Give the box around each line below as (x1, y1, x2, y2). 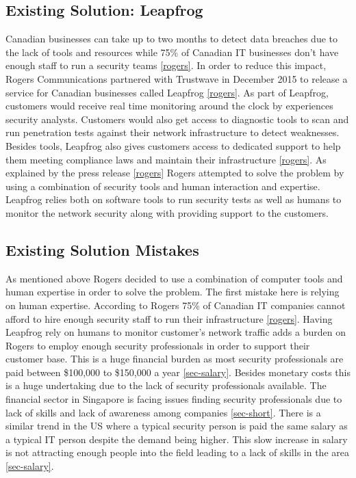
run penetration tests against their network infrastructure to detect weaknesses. (5, 125, 340, 140)
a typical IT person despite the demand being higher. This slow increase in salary (5, 431, 348, 446)
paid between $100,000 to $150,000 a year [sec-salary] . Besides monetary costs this (5, 364, 351, 379)
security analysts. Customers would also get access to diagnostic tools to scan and (5, 111, 349, 126)
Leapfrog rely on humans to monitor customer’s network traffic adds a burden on (5, 325, 346, 339)
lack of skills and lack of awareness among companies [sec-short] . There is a (5, 405, 321, 419)
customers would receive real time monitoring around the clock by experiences (5, 98, 333, 113)
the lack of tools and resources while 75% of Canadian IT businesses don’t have (5, 44, 339, 59)
